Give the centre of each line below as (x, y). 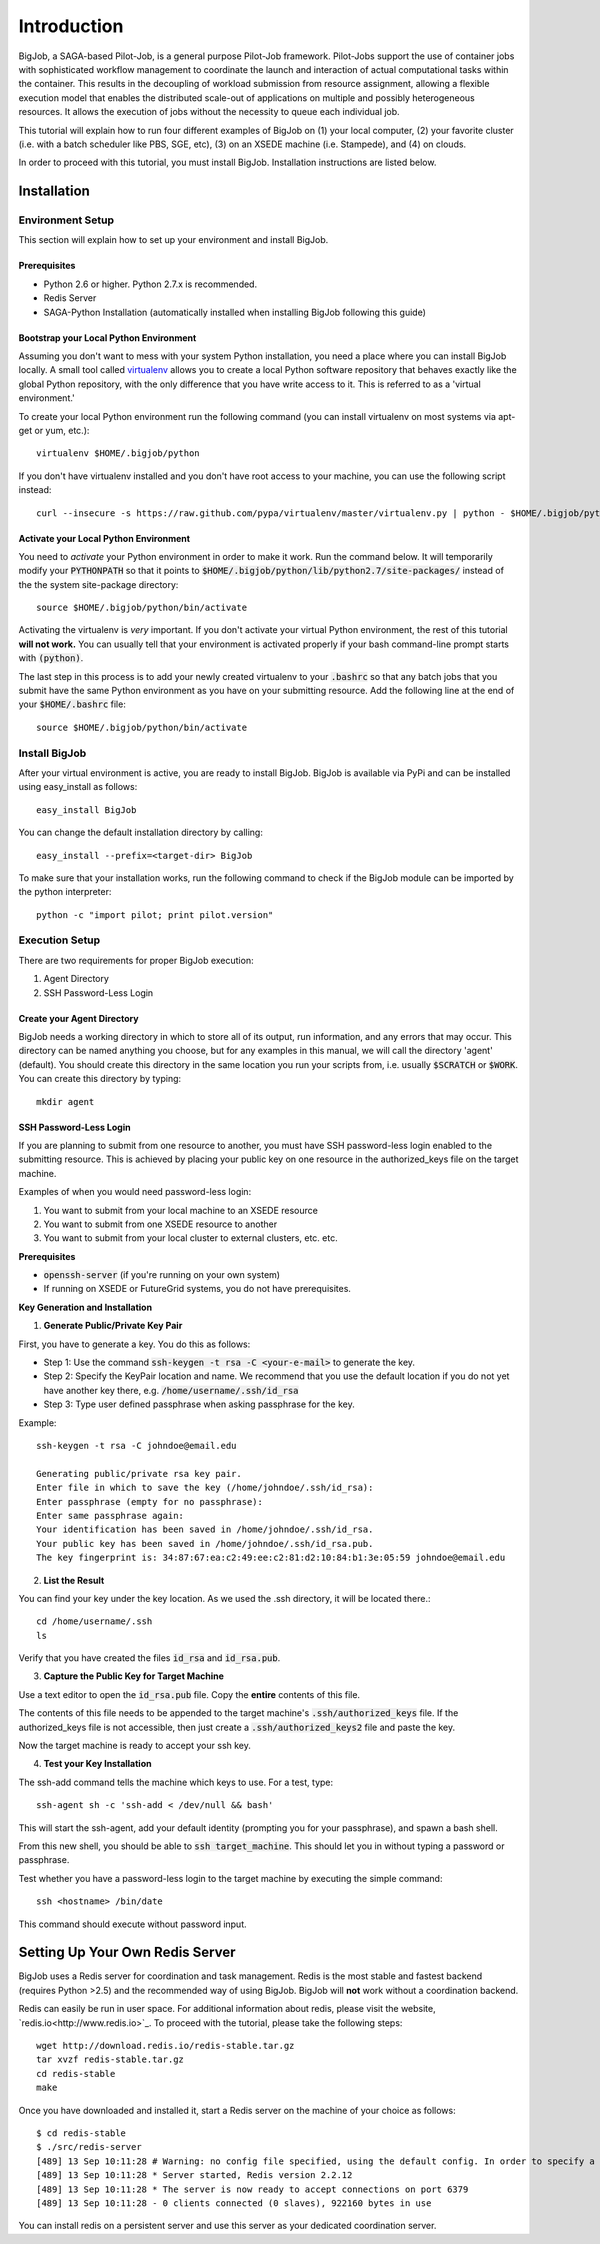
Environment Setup (66, 220)
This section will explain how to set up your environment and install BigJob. (173, 240)
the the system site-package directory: (98, 584)
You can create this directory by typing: (100, 1079)
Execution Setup (59, 940)
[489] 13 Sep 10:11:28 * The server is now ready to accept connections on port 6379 (252, 2189)
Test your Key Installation (97, 1764)
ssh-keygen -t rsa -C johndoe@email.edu (136, 1445)
